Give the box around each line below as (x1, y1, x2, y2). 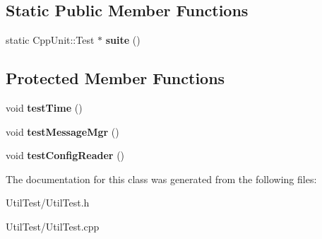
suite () (105, 33, 141, 47)
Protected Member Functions (6, 67, 225, 89)
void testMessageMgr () (6, 124, 119, 139)
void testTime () (6, 100, 83, 115)
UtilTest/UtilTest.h (6, 195, 90, 210)
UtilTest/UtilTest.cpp (6, 218, 100, 233)
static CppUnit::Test (6, 33, 95, 47)
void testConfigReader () (6, 148, 125, 163)
